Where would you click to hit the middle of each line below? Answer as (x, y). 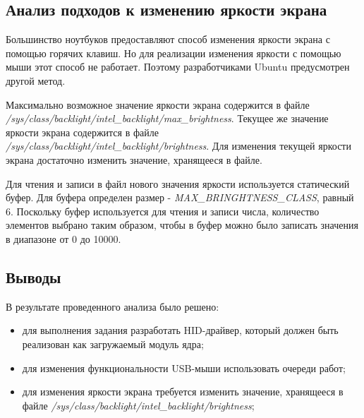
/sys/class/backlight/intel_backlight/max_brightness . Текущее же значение (167, 118)
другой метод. (36, 80)
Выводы (34, 276)
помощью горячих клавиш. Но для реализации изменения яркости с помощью (174, 53)
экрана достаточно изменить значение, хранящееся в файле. (134, 159)
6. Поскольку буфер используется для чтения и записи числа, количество (163, 211)
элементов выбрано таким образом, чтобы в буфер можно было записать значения (182, 225)
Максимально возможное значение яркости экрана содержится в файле (158, 104)
